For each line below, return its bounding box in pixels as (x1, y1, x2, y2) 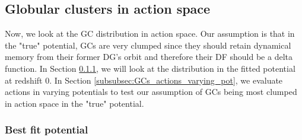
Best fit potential (5, 122, 88, 137)
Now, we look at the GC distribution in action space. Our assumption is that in (5, 27, 295, 40)
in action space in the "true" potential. (5, 97, 144, 109)
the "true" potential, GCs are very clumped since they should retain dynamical (5, 39, 291, 51)
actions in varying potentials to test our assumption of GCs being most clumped (5, 85, 297, 98)
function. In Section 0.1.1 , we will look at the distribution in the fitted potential (5, 62, 295, 74)
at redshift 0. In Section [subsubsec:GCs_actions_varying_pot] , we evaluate (5, 74, 283, 86)
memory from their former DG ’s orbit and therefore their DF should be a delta (5, 50, 293, 63)
